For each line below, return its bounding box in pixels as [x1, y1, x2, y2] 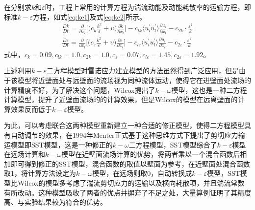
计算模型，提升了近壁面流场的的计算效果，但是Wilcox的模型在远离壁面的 [4, 94, 238, 105]
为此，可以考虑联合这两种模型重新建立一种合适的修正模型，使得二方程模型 [4, 120, 244, 130]
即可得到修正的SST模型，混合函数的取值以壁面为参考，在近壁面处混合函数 [10, 158, 250, 168]
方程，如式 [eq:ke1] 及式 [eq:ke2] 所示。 [32, 11, 146, 21]
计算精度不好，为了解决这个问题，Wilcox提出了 [4, 84, 155, 95]
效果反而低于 [10, 104, 52, 114]
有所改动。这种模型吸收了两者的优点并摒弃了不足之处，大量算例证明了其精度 [4, 187, 251, 197]
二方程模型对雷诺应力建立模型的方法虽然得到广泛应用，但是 [46, 65, 239, 76]
